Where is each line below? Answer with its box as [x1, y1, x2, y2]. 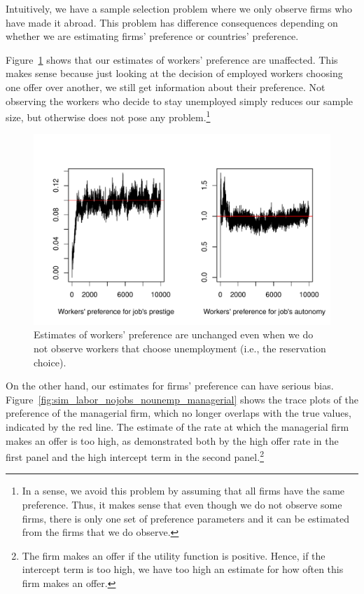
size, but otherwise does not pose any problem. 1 [6, 108, 211, 124]
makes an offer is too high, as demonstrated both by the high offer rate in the [6, 433, 339, 448]
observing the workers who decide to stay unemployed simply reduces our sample [6, 93, 353, 108]
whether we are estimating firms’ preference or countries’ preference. [6, 29, 299, 43]
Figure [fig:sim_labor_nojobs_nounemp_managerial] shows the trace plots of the [6, 392, 359, 406]
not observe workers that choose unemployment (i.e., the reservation [34, 341, 326, 356]
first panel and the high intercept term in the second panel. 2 [6, 448, 264, 464]
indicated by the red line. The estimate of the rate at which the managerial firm [6, 420, 349, 434]
